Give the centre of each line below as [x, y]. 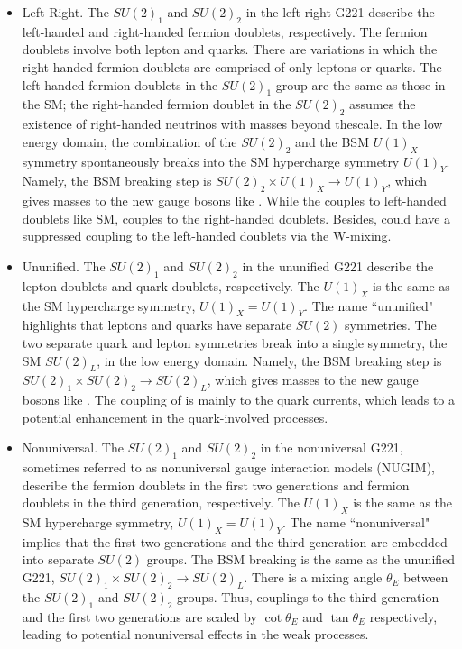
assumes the [383, 104]
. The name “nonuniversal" [356, 522]
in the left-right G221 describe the [340, 12]
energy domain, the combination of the [129, 141]
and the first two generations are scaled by [139, 616]
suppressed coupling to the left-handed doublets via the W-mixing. [207, 236]
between [426, 577]
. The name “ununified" [369, 305]
